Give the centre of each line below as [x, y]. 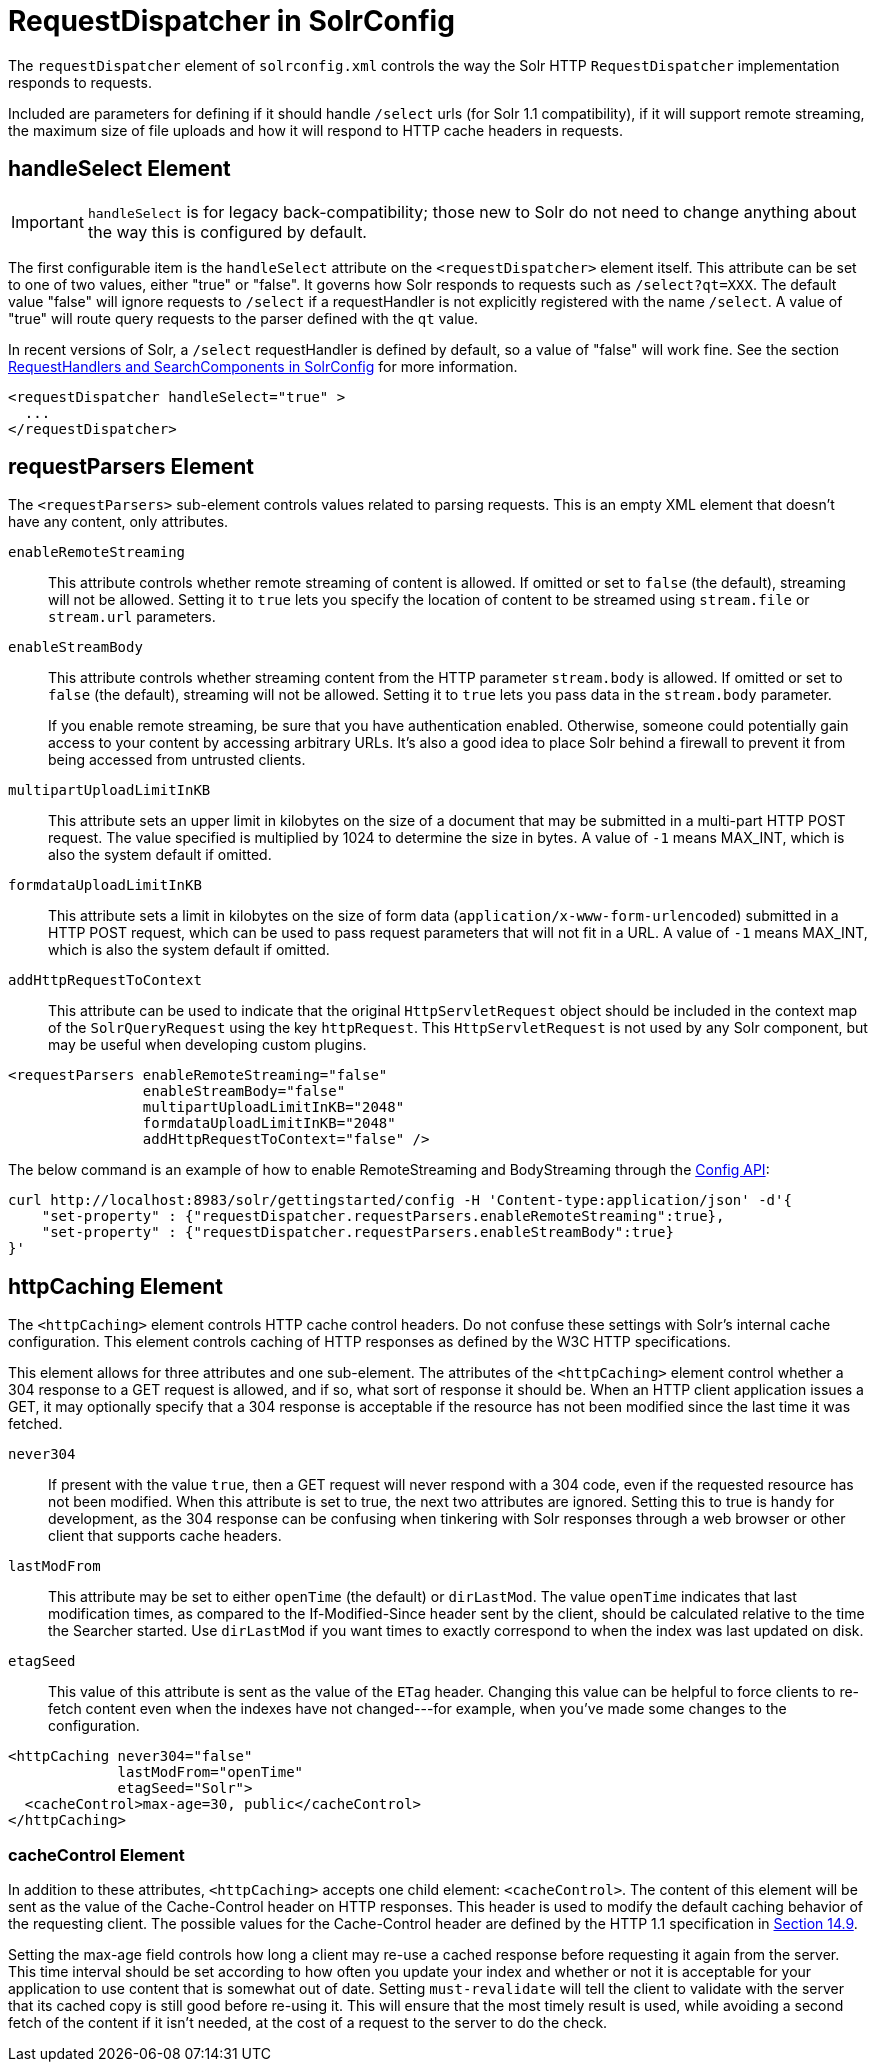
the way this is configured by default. [227, 231]
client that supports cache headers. [165, 1536]
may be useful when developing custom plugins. [207, 1045]
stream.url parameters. [132, 617]
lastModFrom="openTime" [210, 1772]
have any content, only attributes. [118, 522]
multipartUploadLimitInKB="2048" [273, 1107]
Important [47, 221]
